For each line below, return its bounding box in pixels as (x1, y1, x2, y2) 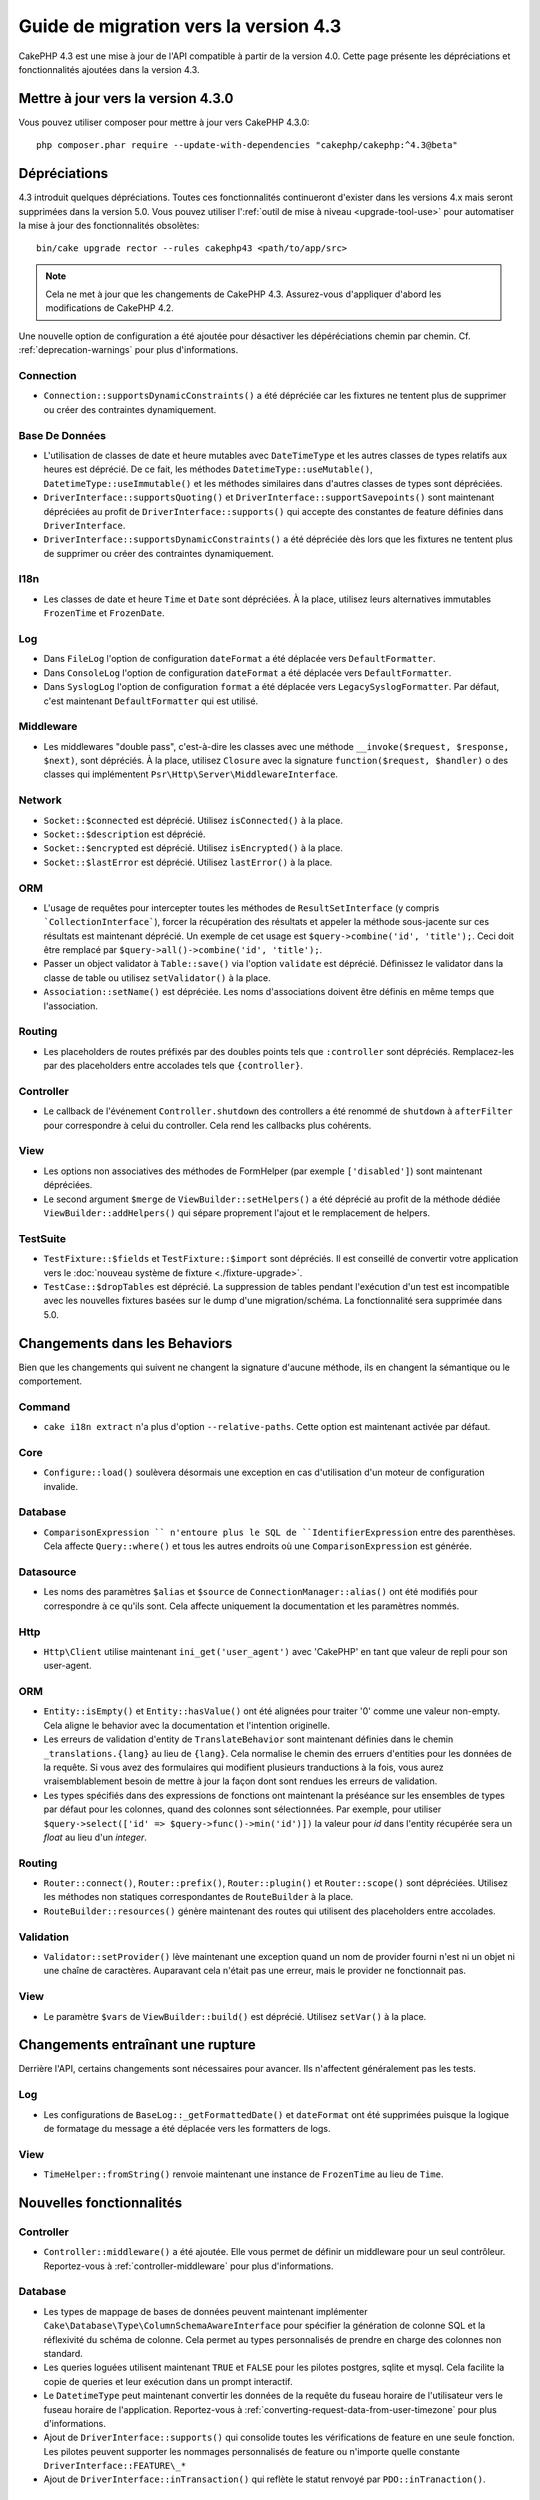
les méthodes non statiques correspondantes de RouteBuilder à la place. (43, 1891, 354, 1903)
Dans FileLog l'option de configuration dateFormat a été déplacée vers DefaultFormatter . (43, 653, 436, 665)
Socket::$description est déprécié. (43, 828, 206, 840)
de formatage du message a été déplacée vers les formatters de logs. (43, 2122, 331, 2134)
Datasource (18, 1565, 77, 1579)
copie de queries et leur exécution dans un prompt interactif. (43, 2375, 294, 2387)
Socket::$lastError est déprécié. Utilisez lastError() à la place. (43, 856, 333, 868)
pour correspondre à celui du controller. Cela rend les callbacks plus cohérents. (43, 1119, 372, 1131)
